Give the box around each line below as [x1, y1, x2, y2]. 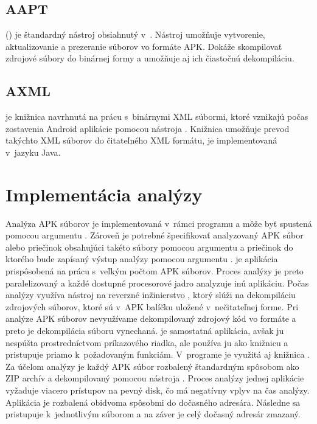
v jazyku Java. [5, 145, 61, 158]
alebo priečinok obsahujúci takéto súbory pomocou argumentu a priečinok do [5, 240, 293, 253]
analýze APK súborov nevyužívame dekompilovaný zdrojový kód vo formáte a [5, 312, 296, 325]
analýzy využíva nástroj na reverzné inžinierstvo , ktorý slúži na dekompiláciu [5, 288, 296, 301]
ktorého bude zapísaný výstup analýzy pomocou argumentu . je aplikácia [5, 252, 278, 265]
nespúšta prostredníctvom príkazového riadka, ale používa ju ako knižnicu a [5, 336, 288, 349]
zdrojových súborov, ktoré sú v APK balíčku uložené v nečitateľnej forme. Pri [5, 300, 299, 313]
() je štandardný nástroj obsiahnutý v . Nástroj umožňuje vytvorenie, [5, 28, 265, 41]
